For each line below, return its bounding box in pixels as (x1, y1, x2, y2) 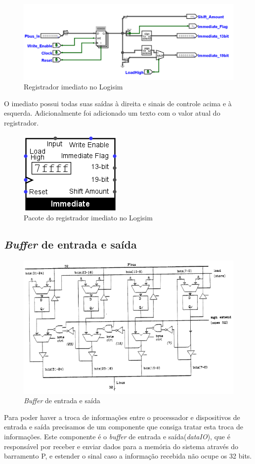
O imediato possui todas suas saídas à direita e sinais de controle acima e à (4, 98, 232, 108)
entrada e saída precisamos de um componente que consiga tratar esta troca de (4, 422, 243, 432)
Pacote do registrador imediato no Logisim (24, 212, 153, 223)
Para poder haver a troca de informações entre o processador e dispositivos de (4, 412, 240, 422)
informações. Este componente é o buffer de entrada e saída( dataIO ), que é (4, 431, 230, 441)
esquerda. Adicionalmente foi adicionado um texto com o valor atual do (4, 108, 220, 118)
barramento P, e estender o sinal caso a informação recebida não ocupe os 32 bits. (4, 451, 252, 461)
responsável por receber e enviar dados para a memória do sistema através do (4, 441, 238, 451)
